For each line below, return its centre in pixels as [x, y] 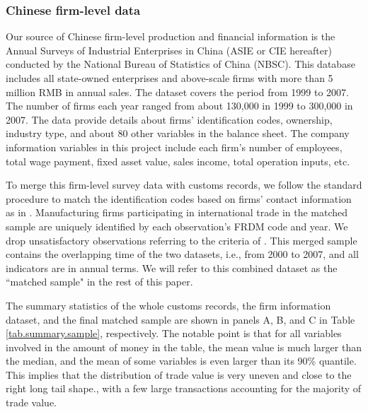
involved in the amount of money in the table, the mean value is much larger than [184, 347]
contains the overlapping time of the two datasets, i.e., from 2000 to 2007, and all [182, 254]
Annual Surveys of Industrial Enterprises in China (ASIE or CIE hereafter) [169, 50]
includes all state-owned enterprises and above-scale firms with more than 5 [169, 78]
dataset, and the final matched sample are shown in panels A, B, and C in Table [180, 319]
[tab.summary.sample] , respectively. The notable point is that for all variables [174, 333]
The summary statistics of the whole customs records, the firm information [168, 305]
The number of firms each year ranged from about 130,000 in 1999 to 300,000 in [179, 106]
